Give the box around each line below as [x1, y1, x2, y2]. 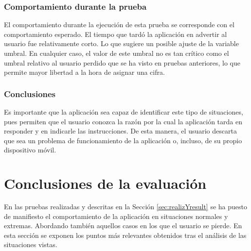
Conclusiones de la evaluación [4, 173, 207, 193]
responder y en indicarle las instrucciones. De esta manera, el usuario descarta [4, 126, 237, 136]
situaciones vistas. [4, 239, 57, 250]
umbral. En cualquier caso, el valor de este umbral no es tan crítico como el [4, 48, 229, 58]
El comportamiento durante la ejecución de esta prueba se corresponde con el [4, 19, 234, 30]
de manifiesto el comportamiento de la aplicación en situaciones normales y [4, 211, 228, 221]
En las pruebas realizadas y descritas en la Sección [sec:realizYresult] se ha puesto [4, 201, 247, 212]
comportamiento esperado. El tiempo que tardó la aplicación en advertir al [4, 29, 227, 39]
